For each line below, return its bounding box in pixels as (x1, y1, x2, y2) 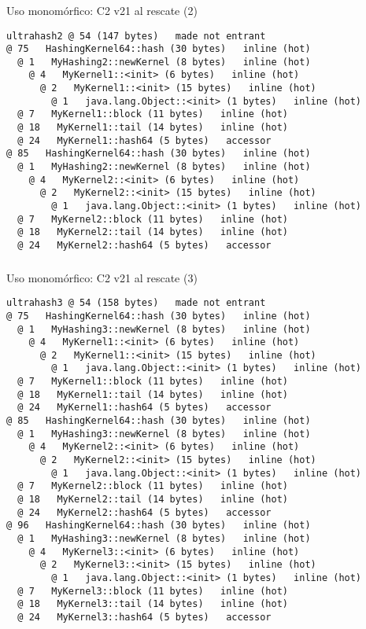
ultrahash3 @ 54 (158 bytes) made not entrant (6, 297, 266, 309)
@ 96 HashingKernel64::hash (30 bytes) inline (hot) (6, 520, 311, 532)
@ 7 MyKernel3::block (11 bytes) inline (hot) (17, 585, 288, 597)
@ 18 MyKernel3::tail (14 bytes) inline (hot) (17, 598, 288, 610)
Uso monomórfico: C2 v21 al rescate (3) (6, 269, 198, 285)
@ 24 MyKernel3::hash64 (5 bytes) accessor (17, 611, 272, 623)
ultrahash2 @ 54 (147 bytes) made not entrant (6, 30, 266, 42)
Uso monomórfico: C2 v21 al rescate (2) (6, 2, 198, 18)
